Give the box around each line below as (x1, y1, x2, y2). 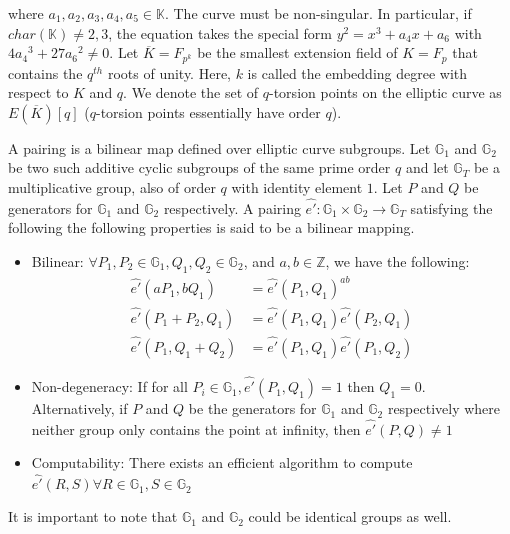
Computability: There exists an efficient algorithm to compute (31, 452, 413, 473)
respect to (8, 82, 69, 103)
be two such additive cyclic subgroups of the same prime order (8, 157, 391, 178)
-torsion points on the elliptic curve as (269, 82, 502, 103)
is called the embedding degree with (247, 62, 468, 83)
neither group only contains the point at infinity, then (31, 418, 361, 439)
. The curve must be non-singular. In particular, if (164, 3, 472, 23)
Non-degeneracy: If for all (31, 376, 188, 397)
